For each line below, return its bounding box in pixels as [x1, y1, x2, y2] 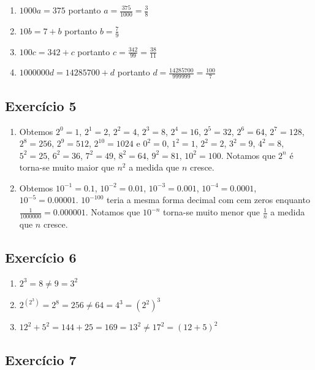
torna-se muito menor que [163, 206, 260, 218]
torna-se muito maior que [19, 161, 115, 174]
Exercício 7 [5, 350, 77, 369]
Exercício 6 [5, 247, 77, 266]
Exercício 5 [5, 96, 77, 115]
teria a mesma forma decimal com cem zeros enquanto [107, 193, 310, 206]
